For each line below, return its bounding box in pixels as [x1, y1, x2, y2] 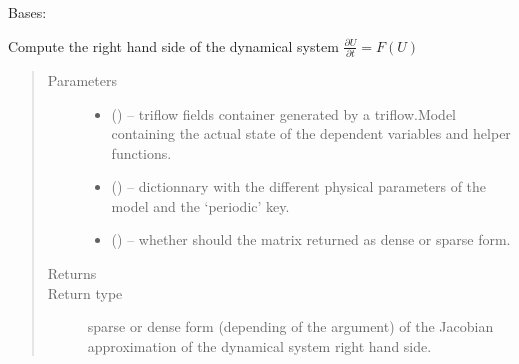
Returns [47, 263, 97, 284]
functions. [111, 142, 172, 163]
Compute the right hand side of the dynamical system [8, 35, 339, 56]
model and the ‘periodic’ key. [111, 195, 290, 216]
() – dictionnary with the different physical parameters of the [111, 176, 487, 197]
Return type [47, 282, 123, 303]
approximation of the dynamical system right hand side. [87, 335, 432, 356]
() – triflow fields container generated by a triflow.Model [111, 103, 457, 124]
